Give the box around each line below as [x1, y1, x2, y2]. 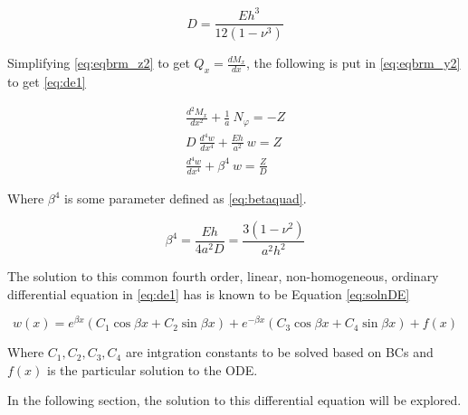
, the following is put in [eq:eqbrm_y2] [245, 53, 461, 72]
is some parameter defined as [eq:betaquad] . [64, 189, 307, 208]
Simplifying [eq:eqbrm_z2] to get [7, 53, 190, 72]
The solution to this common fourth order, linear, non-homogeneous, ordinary [7, 267, 439, 286]
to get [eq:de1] [7, 72, 86, 91]
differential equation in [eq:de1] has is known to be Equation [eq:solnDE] [7, 284, 410, 303]
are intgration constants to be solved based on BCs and [125, 343, 434, 362]
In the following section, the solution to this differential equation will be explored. [7, 391, 462, 410]
